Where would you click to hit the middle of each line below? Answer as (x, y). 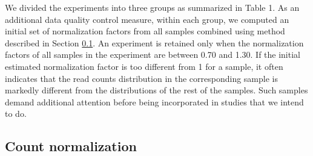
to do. (16, 114)
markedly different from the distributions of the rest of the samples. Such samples (156, 90)
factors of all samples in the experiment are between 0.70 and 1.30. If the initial (153, 55)
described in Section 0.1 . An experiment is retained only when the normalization (154, 42)
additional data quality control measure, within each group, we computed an (147, 19)
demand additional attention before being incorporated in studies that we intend (154, 101)
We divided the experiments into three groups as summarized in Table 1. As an (152, 7)
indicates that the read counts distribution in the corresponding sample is (141, 78)
